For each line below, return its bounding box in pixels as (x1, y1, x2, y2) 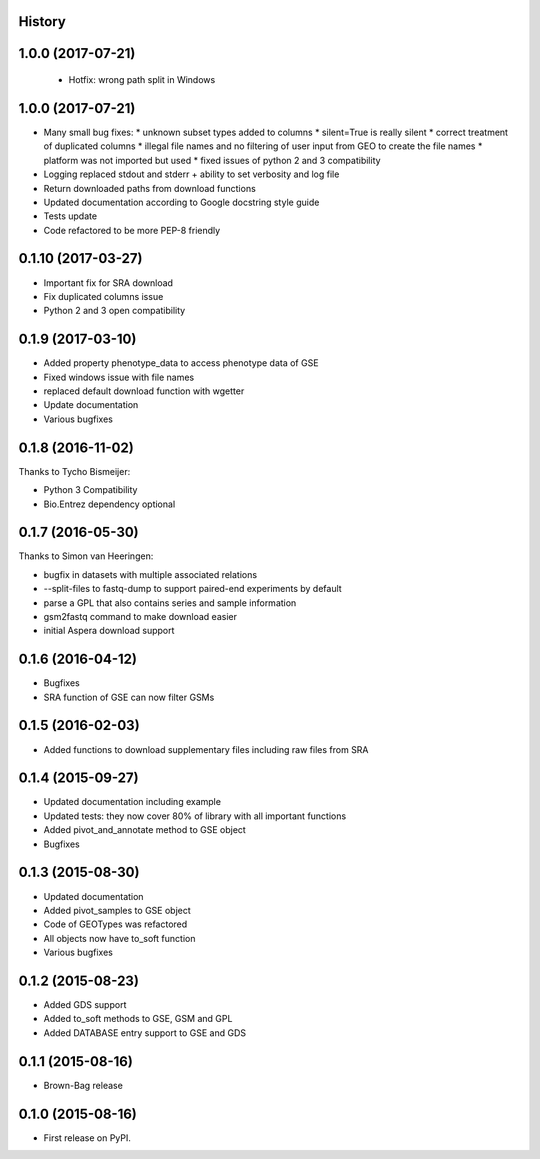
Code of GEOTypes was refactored (43, 918, 188, 930)
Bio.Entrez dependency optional (43, 498, 176, 510)
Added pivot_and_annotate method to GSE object (43, 824, 247, 836)
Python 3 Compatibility (43, 484, 138, 496)
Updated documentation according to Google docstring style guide (43, 196, 320, 208)
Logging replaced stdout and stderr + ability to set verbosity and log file (43, 168, 340, 180)
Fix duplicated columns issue (43, 290, 164, 302)
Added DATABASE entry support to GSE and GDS (43, 1026, 247, 1039)
